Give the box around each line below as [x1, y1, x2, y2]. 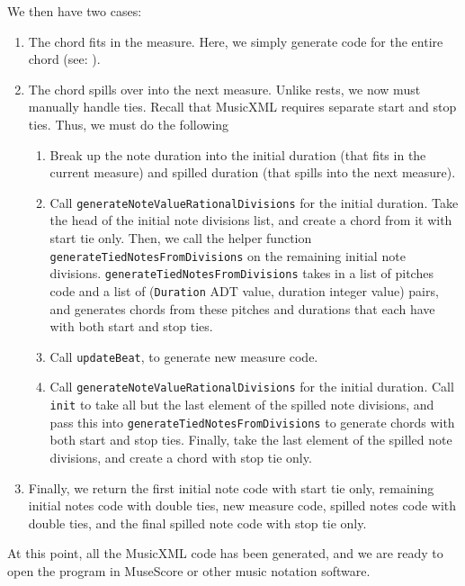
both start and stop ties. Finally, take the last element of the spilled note [49, 430, 452, 449]
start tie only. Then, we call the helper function [49, 229, 312, 247]
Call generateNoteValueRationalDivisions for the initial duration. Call [49, 377, 454, 396]
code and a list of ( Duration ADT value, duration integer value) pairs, [49, 281, 439, 300]
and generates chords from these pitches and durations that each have [49, 299, 435, 318]
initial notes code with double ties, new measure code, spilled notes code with [28, 496, 457, 515]
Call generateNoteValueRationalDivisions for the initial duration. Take [49, 193, 459, 212]
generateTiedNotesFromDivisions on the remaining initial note [49, 246, 406, 265]
